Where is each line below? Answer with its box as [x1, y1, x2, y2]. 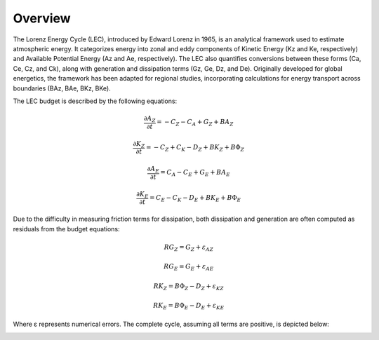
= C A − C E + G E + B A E [160, 168, 231, 178]
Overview [13, 11, 71, 26]
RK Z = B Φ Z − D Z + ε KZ [153, 282, 224, 292]
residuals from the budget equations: [13, 224, 120, 233]
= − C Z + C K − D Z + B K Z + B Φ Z [146, 144, 245, 153]
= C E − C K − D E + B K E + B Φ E [149, 193, 241, 203]
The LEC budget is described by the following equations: [13, 97, 178, 105]
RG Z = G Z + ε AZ [164, 243, 214, 252]
